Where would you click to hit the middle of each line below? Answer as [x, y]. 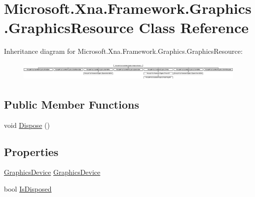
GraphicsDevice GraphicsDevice [52, 172]
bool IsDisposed [28, 188]
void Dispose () [27, 125]
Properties [31, 151]
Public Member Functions [72, 104]
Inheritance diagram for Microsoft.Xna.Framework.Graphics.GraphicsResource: [123, 51]
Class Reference [194, 27]
